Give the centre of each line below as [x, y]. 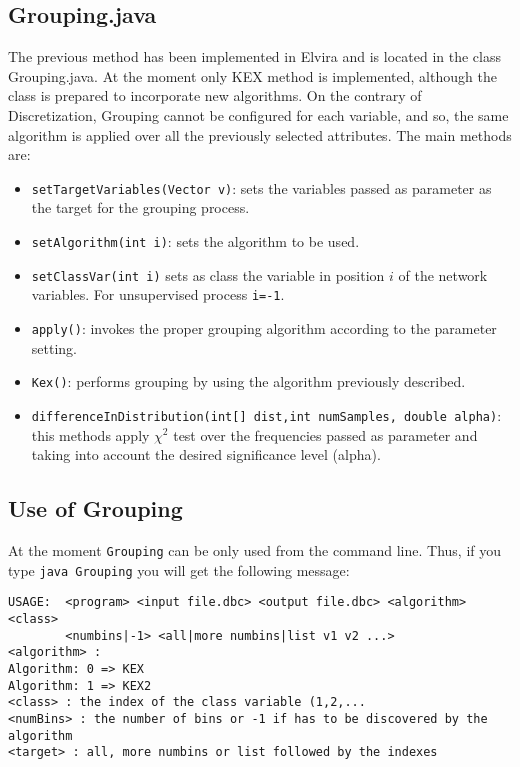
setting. [54, 347]
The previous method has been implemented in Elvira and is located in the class [254, 56]
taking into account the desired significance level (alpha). [206, 454]
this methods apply [90, 434]
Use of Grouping [95, 508]
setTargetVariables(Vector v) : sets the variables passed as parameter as [261, 187]
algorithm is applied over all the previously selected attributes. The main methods [260, 134]
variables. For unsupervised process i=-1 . [158, 294]
